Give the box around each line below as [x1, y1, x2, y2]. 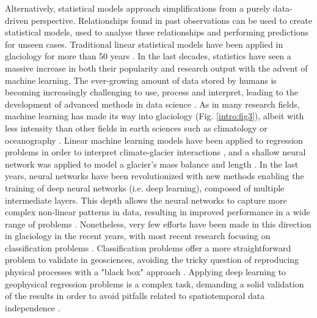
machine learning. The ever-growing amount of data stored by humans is [5, 73, 277, 86]
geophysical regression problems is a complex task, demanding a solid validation [5, 277, 304, 290]
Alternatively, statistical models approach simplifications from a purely [5, 2, 271, 14]
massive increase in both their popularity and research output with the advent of [5, 61, 308, 74]
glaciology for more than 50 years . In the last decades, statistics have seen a [5, 50, 291, 62]
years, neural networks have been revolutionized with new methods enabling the [5, 169, 304, 182]
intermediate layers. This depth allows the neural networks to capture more [5, 193, 287, 206]
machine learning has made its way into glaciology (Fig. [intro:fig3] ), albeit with [5, 109, 304, 122]
